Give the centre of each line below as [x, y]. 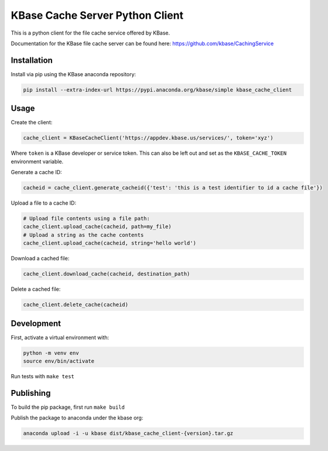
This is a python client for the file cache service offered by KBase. [90, 33]
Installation [32, 60]
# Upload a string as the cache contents [83, 235]
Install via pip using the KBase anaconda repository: [74, 74]
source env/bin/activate [59, 361]
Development [36, 323]
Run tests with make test [42, 376]
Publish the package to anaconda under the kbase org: [77, 418]
